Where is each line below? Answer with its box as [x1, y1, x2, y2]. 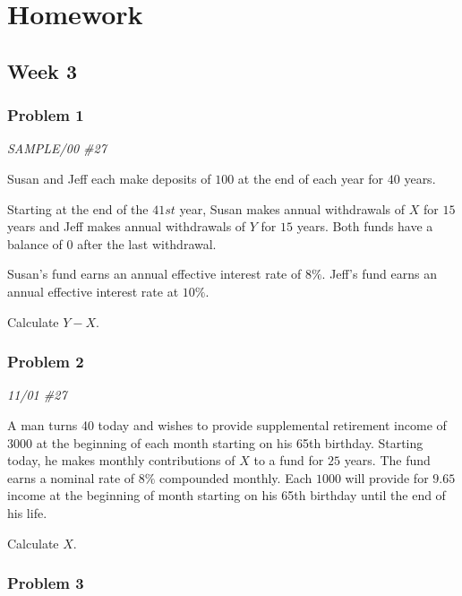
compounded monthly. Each [159, 468, 312, 487]
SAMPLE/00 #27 [7, 139, 107, 158]
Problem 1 [7, 104, 84, 126]
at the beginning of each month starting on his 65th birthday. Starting [36, 433, 423, 452]
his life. [7, 503, 47, 522]
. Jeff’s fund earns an [321, 264, 437, 283]
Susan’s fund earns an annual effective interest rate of [7, 264, 302, 283]
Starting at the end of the [7, 199, 149, 218]
